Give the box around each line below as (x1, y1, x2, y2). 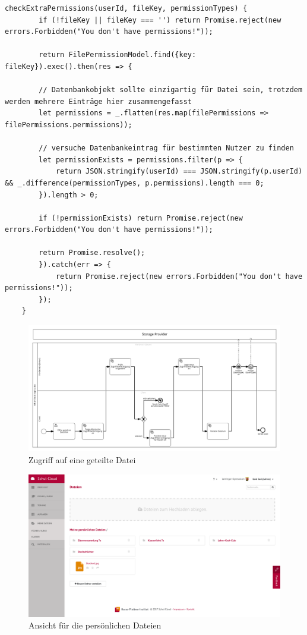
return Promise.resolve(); (39, 249, 145, 257)
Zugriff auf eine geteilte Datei (29, 454, 136, 466)
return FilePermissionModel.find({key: (39, 51, 197, 59)
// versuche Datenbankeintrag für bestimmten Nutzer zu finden (39, 144, 294, 153)
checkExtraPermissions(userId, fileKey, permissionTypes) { (5, 4, 248, 12)
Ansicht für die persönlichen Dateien (29, 619, 162, 631)
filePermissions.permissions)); (5, 120, 132, 129)
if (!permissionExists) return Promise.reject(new (39, 213, 243, 222)
